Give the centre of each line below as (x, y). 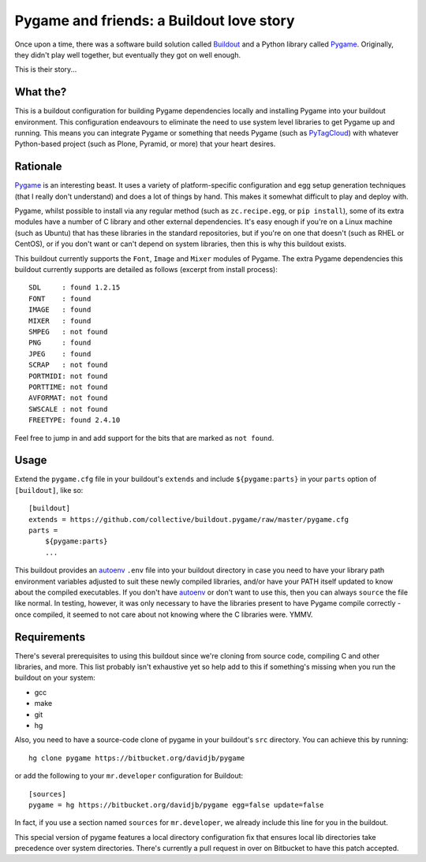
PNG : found (60, 343)
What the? (41, 92)
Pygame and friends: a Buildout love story (155, 21)
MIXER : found (60, 321)
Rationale (38, 167)
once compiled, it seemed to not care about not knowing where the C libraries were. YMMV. (164, 614)
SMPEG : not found (68, 332)
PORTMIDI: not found (68, 376)
